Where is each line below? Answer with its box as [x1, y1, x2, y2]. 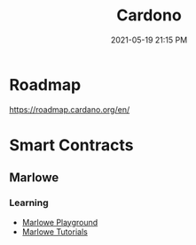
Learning [9, 196, 49, 209]
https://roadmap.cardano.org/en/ [9, 103, 130, 115]
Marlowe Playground [21, 217, 98, 227]
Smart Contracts [9, 134, 135, 155]
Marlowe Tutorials [21, 226, 89, 237]
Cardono [116, 5, 182, 26]
